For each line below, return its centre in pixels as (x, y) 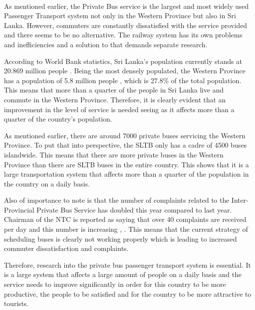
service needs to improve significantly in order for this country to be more (115, 284)
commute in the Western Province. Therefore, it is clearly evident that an (115, 99)
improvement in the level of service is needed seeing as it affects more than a (119, 109)
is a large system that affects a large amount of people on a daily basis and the (123, 274)
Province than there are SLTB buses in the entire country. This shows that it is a (127, 164)
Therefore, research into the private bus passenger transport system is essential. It (127, 264)
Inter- (240, 200)
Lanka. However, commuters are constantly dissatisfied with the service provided (126, 25)
